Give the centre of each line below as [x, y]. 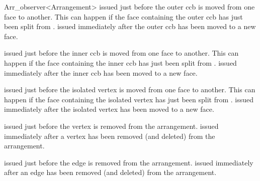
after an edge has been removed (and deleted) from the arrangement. [110, 172]
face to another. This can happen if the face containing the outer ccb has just [123, 16]
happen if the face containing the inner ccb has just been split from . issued [120, 62]
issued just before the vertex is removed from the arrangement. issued [111, 126]
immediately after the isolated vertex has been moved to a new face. [109, 109]
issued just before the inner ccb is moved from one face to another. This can [121, 53]
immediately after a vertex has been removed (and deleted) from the [110, 136]
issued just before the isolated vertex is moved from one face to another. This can [130, 89]
